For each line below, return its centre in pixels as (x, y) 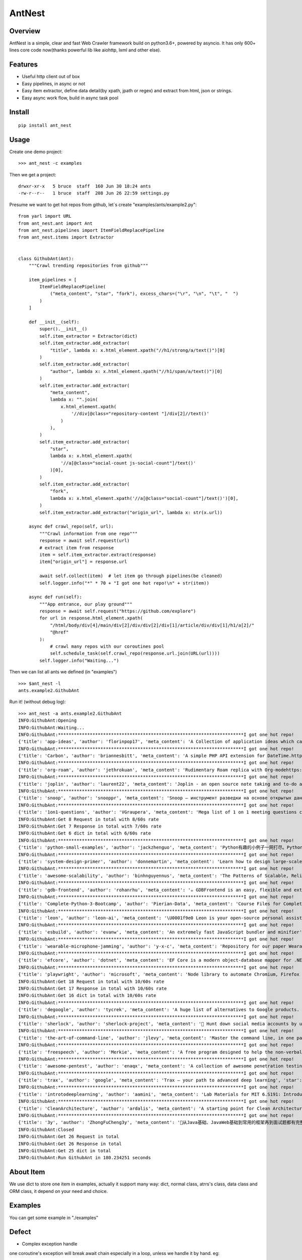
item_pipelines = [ (53, 279)
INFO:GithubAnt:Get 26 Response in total (70, 1144)
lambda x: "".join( (74, 400)
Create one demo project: (36, 152)
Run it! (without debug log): (38, 702)
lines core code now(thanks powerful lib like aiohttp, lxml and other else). (85, 50)
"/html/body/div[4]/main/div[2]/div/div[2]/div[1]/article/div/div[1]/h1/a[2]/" (152, 625)
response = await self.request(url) (85, 541)
